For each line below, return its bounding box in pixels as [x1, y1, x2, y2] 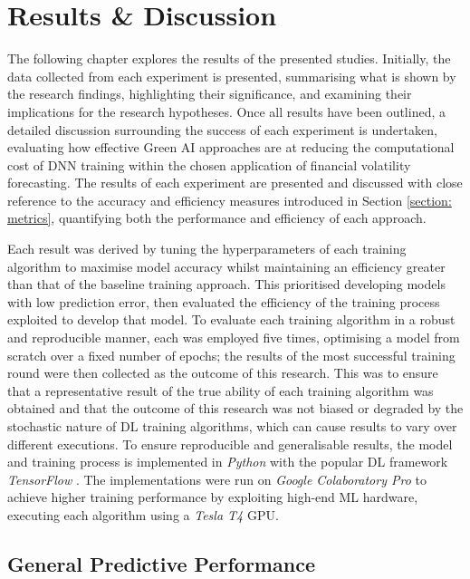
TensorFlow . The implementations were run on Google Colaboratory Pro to [7, 469, 427, 488]
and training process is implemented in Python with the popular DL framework [7, 452, 448, 471]
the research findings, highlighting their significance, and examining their [7, 84, 412, 103]
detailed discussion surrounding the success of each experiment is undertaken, [7, 120, 437, 139]
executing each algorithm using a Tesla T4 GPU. [7, 505, 279, 524]
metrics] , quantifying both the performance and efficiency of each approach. [7, 208, 427, 227]
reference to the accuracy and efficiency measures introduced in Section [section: [7, 190, 452, 209]
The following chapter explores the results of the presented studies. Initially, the [7, 49, 451, 68]
